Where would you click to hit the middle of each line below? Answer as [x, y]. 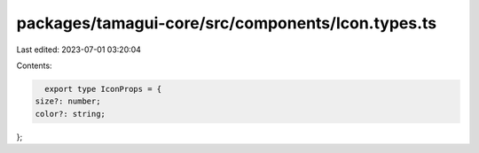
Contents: [34, 65]
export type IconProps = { [103, 89]
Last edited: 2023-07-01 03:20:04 [79, 50]
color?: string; [71, 114]
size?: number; [68, 101]
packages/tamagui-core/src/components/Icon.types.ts [227, 23]
